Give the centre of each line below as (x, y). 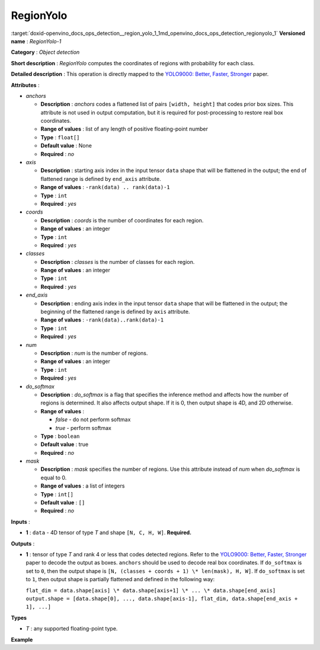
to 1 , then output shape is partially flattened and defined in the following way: (120, 579)
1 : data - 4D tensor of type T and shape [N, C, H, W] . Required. (109, 533)
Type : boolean (60, 436)
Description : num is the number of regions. (94, 353)
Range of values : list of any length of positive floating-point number (124, 129)
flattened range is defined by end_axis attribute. (101, 179)
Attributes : (25, 85)
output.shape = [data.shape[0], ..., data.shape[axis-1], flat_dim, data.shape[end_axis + (162, 598)
